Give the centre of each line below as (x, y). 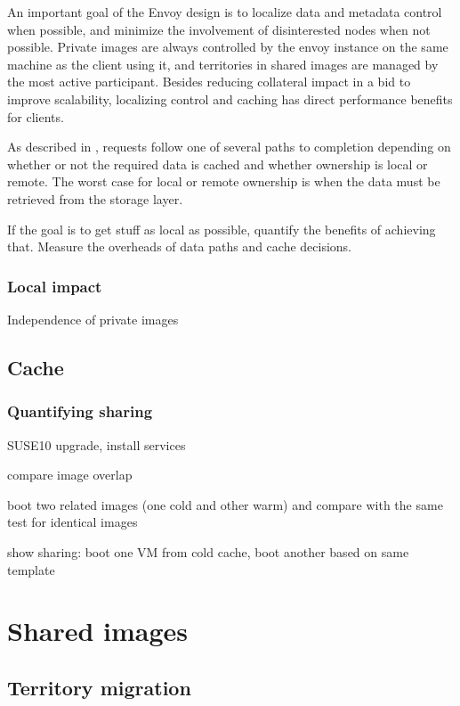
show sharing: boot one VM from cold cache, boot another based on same (208, 551)
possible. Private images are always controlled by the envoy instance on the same (228, 47)
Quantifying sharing (80, 411)
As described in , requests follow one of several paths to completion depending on (229, 147)
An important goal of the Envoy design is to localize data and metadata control (225, 12)
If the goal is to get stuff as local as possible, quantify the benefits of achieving (222, 229)
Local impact (55, 286)
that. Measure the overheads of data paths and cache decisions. (180, 246)
